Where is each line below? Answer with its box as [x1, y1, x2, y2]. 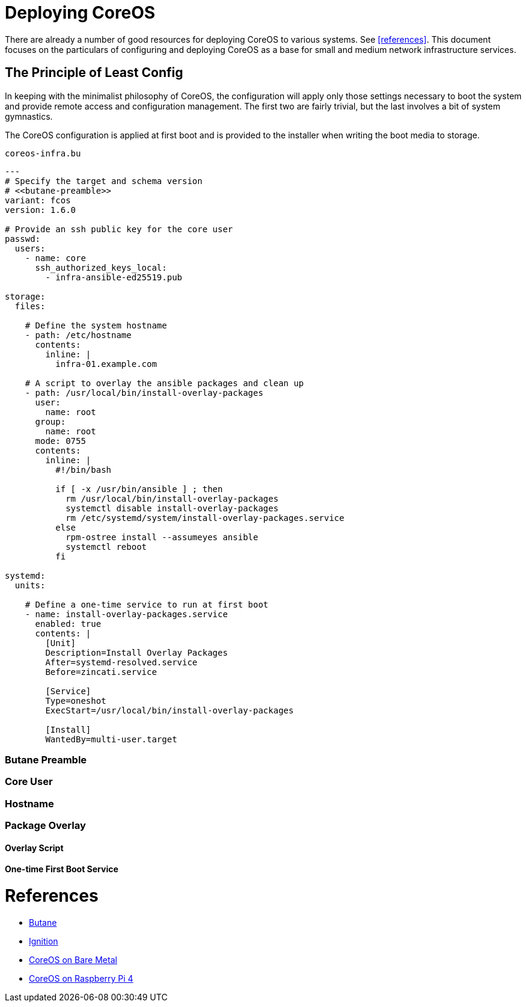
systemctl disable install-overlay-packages [66, 503, 279, 513]
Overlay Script [5, 842, 64, 853]
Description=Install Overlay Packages [45, 647, 228, 657]
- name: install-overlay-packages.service [25, 609, 228, 619]
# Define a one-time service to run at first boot [25, 599, 269, 609]
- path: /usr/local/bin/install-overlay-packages [25, 387, 263, 398]
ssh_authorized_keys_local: [35, 262, 167, 273]
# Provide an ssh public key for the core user [5, 224, 233, 234]
